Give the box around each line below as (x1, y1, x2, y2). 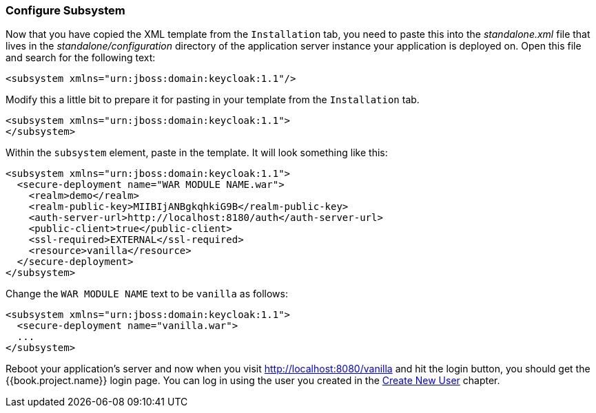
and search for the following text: (6, 52, 156, 64)
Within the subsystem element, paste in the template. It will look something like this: (6, 147, 388, 159)
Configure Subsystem (6, 3, 125, 17)
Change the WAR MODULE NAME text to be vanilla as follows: (6, 288, 288, 300)
